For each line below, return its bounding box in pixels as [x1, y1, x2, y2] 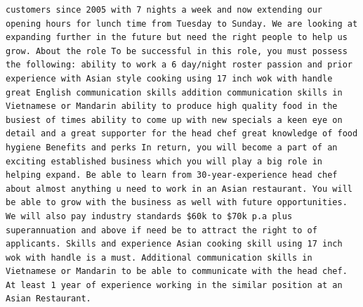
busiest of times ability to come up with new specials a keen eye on [6, 115, 343, 125]
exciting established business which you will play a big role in [6, 156, 323, 166]
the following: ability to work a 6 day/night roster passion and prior [6, 60, 352, 70]
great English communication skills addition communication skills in [6, 87, 343, 98]
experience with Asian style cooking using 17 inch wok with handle [6, 73, 333, 84]
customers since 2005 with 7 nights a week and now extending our [6, 5, 323, 15]
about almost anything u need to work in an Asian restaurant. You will [6, 183, 352, 194]
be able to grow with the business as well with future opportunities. [6, 197, 348, 208]
